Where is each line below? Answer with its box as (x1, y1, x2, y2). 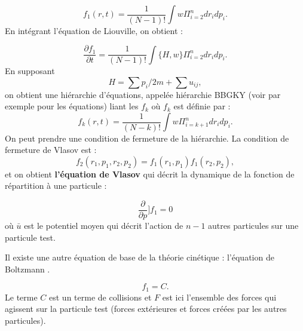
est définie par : (173, 100, 231, 112)
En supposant (5, 65, 55, 77)
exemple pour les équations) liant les (5, 100, 139, 112)
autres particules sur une (208, 219, 299, 232)
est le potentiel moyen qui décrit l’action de (24, 219, 183, 232)
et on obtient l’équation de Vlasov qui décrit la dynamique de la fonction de (5, 167, 295, 180)
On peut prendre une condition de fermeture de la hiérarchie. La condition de (5, 131, 289, 144)
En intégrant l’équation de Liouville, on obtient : (5, 24, 183, 36)
